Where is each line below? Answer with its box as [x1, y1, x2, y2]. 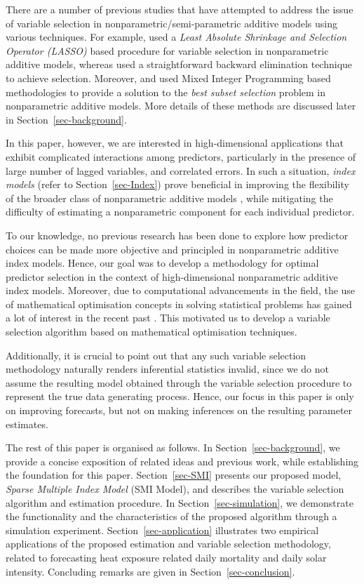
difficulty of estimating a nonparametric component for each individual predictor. [6, 204, 355, 219]
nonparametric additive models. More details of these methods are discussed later [6, 98, 356, 113]
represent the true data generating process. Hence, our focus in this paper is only [6, 389, 354, 404]
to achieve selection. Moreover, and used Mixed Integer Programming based [6, 70, 331, 85]
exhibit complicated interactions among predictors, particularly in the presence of [6, 149, 356, 164]
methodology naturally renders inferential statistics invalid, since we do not [6, 361, 330, 376]
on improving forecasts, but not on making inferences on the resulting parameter [6, 403, 353, 418]
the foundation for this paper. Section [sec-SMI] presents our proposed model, [6, 467, 342, 482]
